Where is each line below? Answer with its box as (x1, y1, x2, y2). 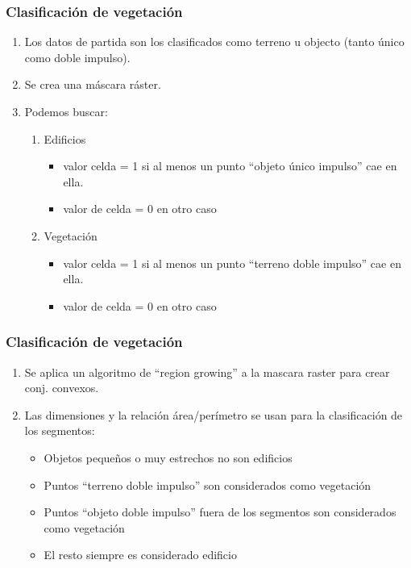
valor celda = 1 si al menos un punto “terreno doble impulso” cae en (63, 254, 401, 271)
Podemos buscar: (24, 103, 108, 119)
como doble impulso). (24, 48, 131, 65)
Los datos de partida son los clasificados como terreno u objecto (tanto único (24, 33, 405, 50)
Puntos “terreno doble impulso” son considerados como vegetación (44, 476, 372, 493)
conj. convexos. (24, 379, 99, 396)
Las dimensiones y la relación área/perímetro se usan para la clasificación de (24, 406, 403, 423)
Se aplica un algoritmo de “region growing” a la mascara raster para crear (24, 363, 390, 380)
